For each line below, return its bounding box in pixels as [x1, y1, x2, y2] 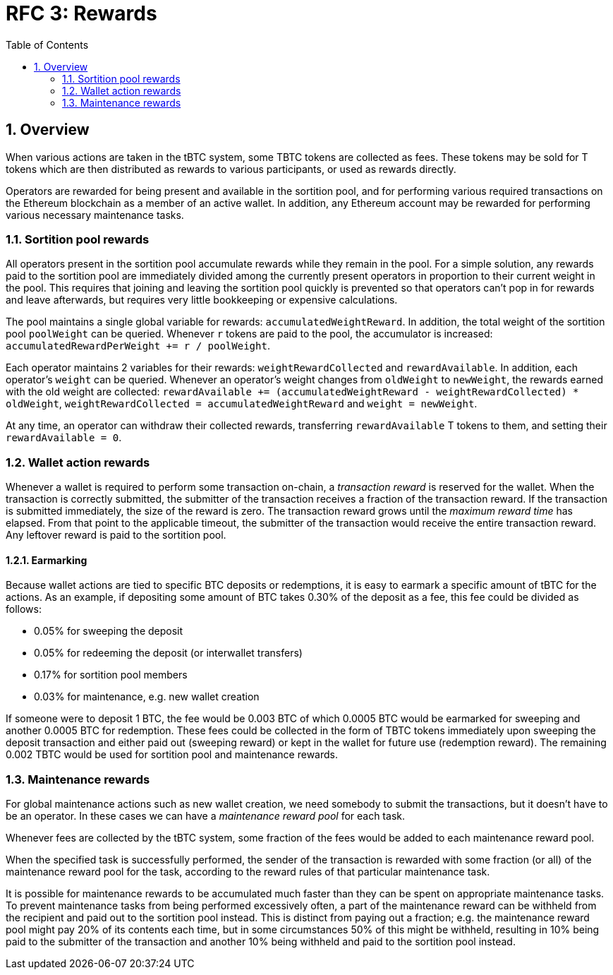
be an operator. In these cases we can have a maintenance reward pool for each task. [6, 810, 405, 823]
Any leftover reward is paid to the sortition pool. [6, 529, 226, 542]
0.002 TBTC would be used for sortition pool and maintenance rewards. [6, 748, 338, 761]
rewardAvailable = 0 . [6, 431, 122, 444]
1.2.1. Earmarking [6, 554, 87, 566]
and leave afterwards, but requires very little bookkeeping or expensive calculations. [6, 294, 398, 306]
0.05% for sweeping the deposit [34, 625, 183, 638]
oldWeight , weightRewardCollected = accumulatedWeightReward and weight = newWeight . [6, 397, 478, 410]
